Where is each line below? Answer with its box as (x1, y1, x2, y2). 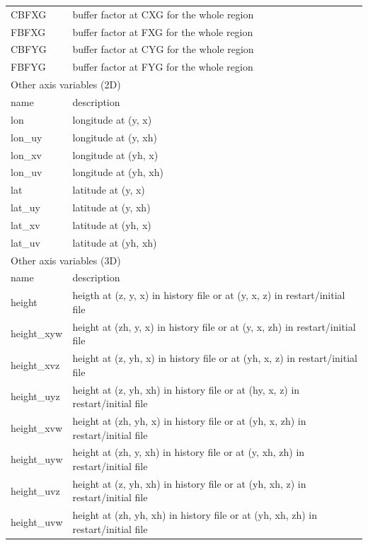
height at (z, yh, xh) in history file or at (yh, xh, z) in (72, 476, 306, 491)
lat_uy (11, 200, 41, 215)
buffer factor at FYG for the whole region (72, 59, 253, 74)
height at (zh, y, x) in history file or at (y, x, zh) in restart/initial (72, 319, 356, 334)
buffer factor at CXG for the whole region (72, 6, 254, 21)
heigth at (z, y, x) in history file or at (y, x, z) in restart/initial (72, 288, 345, 303)
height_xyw (11, 326, 63, 341)
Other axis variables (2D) (11, 77, 121, 92)
